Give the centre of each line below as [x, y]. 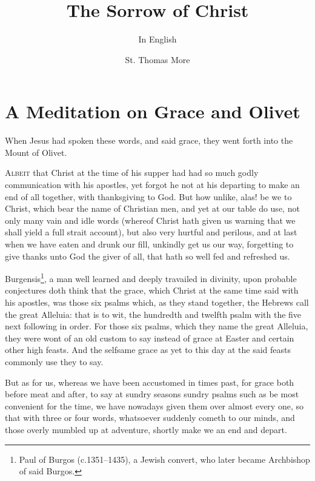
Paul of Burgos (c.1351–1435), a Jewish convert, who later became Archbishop [164, 459]
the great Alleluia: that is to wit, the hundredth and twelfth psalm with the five [153, 314]
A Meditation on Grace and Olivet [153, 111]
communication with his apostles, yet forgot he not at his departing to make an [152, 185]
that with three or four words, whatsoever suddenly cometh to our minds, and [150, 418]
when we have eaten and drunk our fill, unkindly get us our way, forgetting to [149, 244]
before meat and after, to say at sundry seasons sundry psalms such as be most [152, 394]
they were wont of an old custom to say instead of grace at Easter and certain [150, 338]
